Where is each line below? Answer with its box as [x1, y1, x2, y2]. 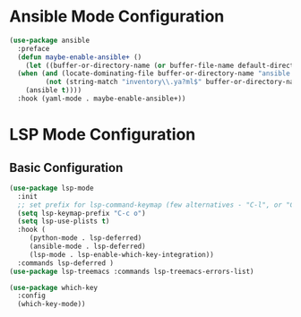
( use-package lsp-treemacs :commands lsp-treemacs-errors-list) [9, 267, 254, 276]
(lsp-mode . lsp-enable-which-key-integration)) [29, 250, 215, 259]
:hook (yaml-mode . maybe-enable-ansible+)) [17, 94, 186, 104]
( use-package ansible [9, 36, 90, 45]
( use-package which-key [9, 283, 99, 292]
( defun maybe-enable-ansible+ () [17, 52, 142, 62]
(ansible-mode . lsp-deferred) [29, 242, 146, 252]
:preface [17, 44, 50, 53]
